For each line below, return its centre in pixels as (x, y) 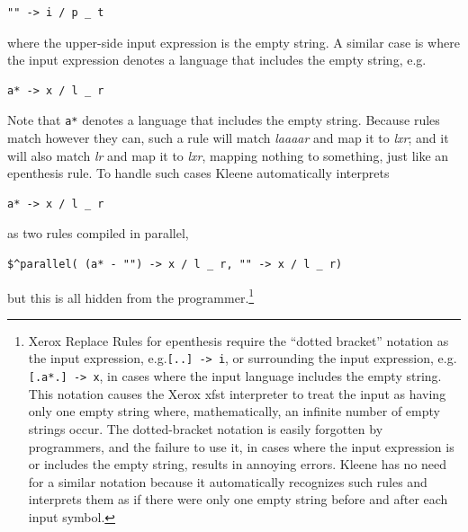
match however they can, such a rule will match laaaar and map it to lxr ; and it (228, 138)
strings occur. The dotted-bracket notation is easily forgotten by (206, 428)
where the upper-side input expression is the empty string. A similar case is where (234, 42)
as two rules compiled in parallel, (98, 233)
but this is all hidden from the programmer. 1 (131, 296)
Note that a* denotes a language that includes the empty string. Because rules (224, 120)
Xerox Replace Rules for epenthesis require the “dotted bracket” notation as (238, 340)
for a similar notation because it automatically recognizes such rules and (228, 481)
